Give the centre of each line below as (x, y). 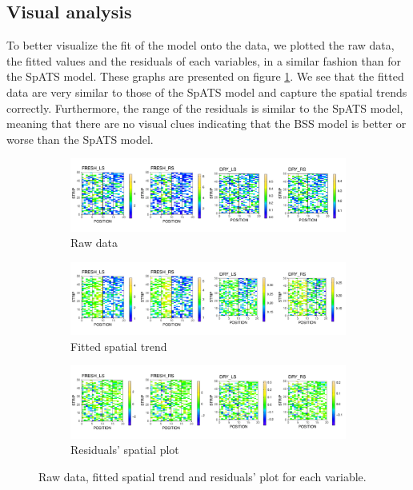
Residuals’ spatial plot (125, 450)
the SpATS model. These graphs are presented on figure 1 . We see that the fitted (205, 76)
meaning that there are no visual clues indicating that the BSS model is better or (206, 123)
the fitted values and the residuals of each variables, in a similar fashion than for (204, 60)
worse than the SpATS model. (80, 139)
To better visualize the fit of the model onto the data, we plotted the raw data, (200, 45)
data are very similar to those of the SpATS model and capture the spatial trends (207, 92)
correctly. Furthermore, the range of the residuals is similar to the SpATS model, (205, 108)
